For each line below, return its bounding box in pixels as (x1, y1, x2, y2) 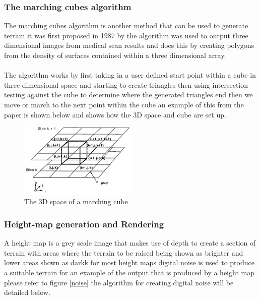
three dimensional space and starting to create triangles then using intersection (4, 79, 248, 90)
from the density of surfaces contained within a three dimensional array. (4, 50, 226, 60)
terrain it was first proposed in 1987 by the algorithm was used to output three (4, 30, 248, 40)
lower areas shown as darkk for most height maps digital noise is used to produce (4, 257, 254, 268)
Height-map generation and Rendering (4, 217, 164, 230)
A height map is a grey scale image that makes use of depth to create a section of (4, 237, 256, 248)
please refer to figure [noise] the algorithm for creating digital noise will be (4, 277, 234, 287)
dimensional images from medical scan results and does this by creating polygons (4, 40, 254, 50)
